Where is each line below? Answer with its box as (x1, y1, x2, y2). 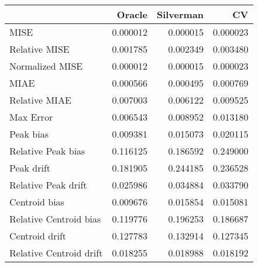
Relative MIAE (9, 93, 71, 107)
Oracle (116, 8, 147, 21)
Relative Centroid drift (9, 246, 103, 259)
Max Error (9, 110, 53, 124)
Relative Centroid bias (9, 212, 101, 225)
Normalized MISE (9, 59, 83, 73)
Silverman (156, 8, 204, 21)
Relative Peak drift (9, 178, 87, 191)
